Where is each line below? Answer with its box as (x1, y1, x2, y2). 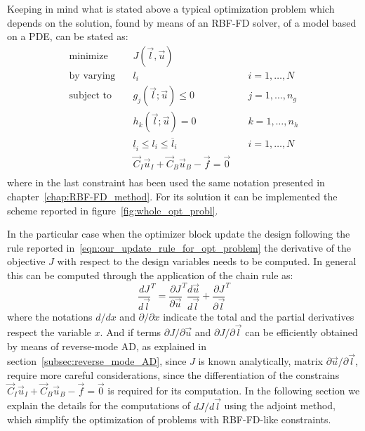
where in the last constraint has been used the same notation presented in (7, 175, 325, 190)
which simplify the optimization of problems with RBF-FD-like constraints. (7, 412, 331, 427)
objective (7, 254, 46, 269)
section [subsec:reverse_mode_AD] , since (7, 354, 187, 368)
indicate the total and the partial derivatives (163, 309, 354, 324)
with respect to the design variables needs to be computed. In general (57, 254, 357, 269)
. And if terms (100, 324, 161, 339)
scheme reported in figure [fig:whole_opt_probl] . (7, 202, 218, 217)
